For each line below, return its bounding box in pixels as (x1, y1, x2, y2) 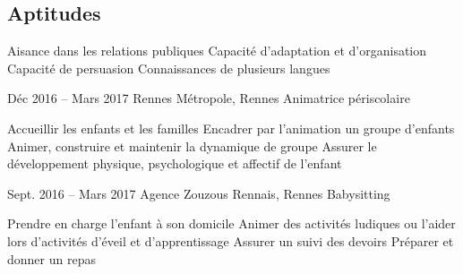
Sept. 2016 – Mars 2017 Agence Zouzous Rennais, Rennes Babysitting (7, 184, 390, 202)
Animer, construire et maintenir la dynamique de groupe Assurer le (7, 136, 377, 155)
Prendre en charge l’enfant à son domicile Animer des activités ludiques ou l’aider (7, 214, 456, 233)
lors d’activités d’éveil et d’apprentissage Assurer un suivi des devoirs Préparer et (7, 231, 454, 250)
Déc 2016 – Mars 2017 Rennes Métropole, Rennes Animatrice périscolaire (7, 89, 410, 107)
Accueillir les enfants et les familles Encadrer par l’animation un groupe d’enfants (7, 118, 455, 137)
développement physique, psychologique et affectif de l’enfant (7, 154, 342, 173)
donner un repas (7, 249, 96, 268)
